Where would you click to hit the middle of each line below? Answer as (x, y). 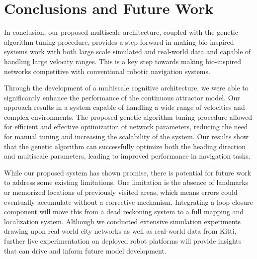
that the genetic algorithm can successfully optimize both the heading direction (125, 146)
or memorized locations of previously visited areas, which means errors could (121, 192)
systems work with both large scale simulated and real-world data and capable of (128, 51)
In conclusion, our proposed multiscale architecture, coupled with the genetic (121, 32)
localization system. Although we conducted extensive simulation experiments (123, 221)
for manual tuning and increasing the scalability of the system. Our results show (126, 136)
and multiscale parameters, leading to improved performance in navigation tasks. (127, 156)
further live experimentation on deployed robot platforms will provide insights (123, 241)
